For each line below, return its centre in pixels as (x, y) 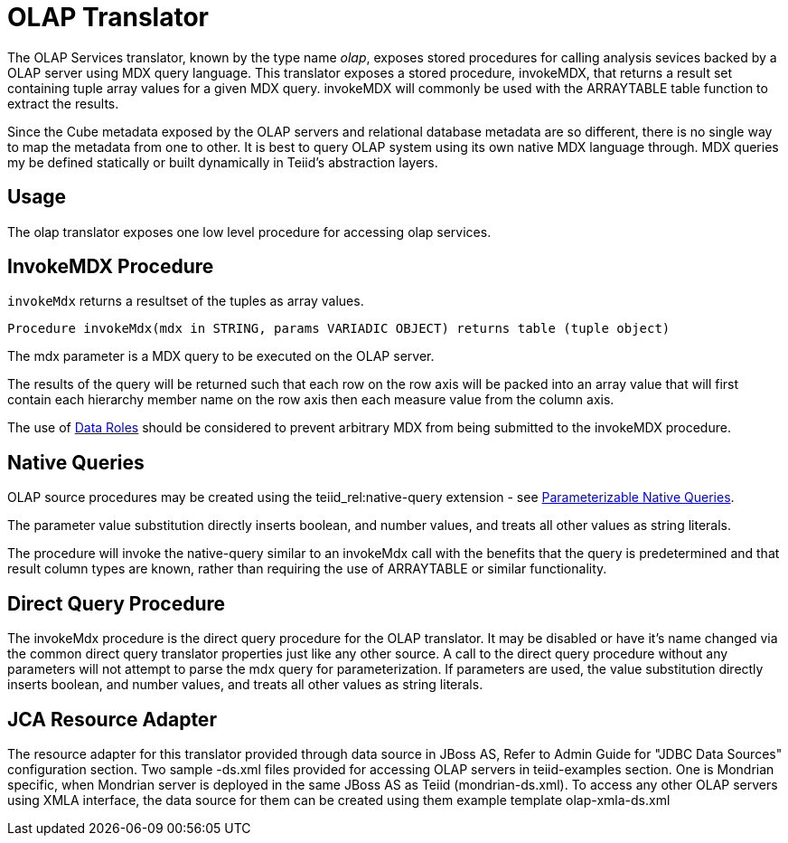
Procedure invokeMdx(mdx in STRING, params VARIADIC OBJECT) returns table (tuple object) (339, 329)
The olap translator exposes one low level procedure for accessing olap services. (249, 232)
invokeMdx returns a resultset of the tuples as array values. (186, 301)
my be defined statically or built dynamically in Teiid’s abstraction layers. (223, 162)
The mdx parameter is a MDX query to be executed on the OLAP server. (221, 356)
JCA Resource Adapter (112, 719)
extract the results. (63, 103)
